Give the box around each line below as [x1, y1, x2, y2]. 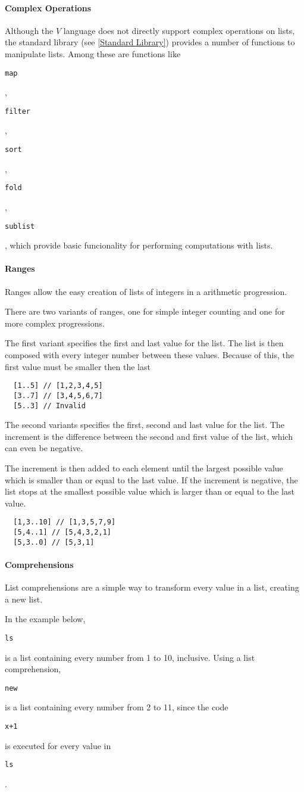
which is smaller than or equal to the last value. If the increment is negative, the [5, 473, 298, 486]
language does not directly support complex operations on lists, [63, 24, 295, 36]
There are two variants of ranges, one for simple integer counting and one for [5, 305, 285, 318]
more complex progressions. [5, 316, 105, 329]
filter [5, 107, 30, 116]
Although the [5, 24, 54, 36]
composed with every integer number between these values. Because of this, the [5, 349, 294, 361]
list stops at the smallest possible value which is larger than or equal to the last [5, 485, 294, 498]
